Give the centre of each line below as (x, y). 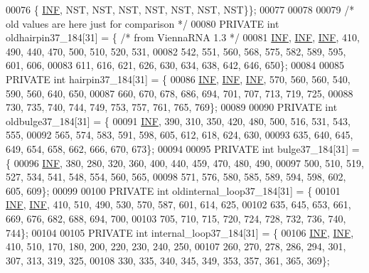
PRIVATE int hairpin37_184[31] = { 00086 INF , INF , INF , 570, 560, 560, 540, (178, 79)
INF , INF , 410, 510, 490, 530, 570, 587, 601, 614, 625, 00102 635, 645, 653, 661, (178, 204)
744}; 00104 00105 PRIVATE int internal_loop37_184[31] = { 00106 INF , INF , (180, 232)
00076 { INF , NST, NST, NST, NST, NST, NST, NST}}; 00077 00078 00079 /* (180, 9)
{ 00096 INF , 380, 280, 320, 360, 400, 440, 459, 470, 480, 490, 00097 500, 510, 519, (185, 162)
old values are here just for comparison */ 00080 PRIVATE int (143, 23)
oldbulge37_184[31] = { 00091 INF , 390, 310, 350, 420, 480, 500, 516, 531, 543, (178, 121)
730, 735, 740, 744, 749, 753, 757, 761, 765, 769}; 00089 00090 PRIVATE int (172, 107)
